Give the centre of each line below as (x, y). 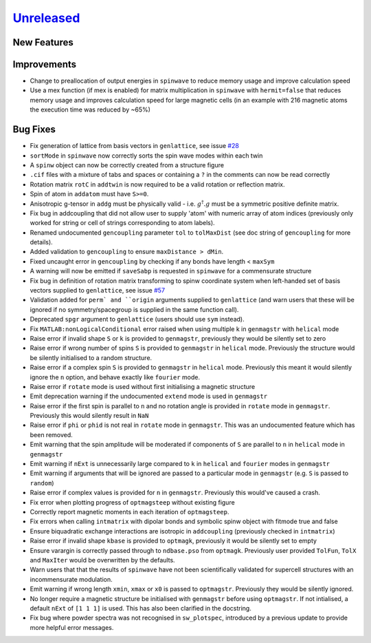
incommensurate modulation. (71, 579)
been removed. (52, 434)
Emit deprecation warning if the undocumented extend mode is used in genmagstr (149, 397)
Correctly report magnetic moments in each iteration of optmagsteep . (130, 512)
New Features (43, 42)
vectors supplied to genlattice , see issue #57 (97, 291)
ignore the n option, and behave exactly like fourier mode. (115, 377)
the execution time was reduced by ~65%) (90, 109)
